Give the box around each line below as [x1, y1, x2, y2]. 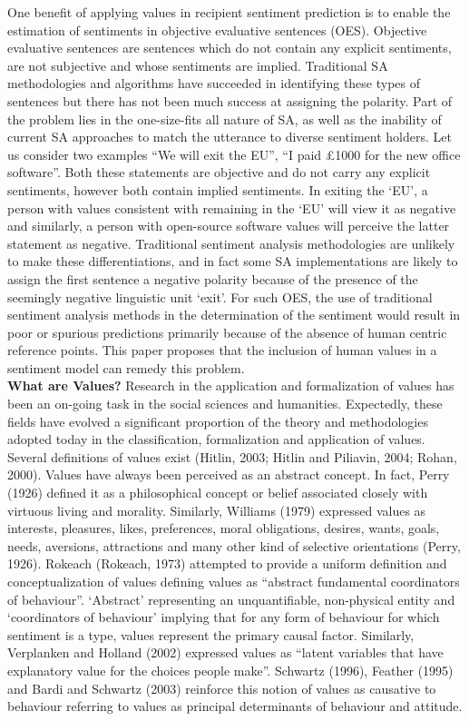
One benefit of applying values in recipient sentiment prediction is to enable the [7, 3, 451, 21]
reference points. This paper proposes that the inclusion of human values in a [7, 341, 437, 360]
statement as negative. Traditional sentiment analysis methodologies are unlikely [7, 233, 455, 252]
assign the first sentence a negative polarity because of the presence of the [7, 269, 418, 288]
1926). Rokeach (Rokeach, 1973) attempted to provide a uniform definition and [7, 554, 447, 573]
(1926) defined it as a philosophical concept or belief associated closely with [7, 483, 428, 502]
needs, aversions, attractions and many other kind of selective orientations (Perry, [7, 536, 461, 555]
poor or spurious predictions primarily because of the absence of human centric [7, 322, 447, 341]
